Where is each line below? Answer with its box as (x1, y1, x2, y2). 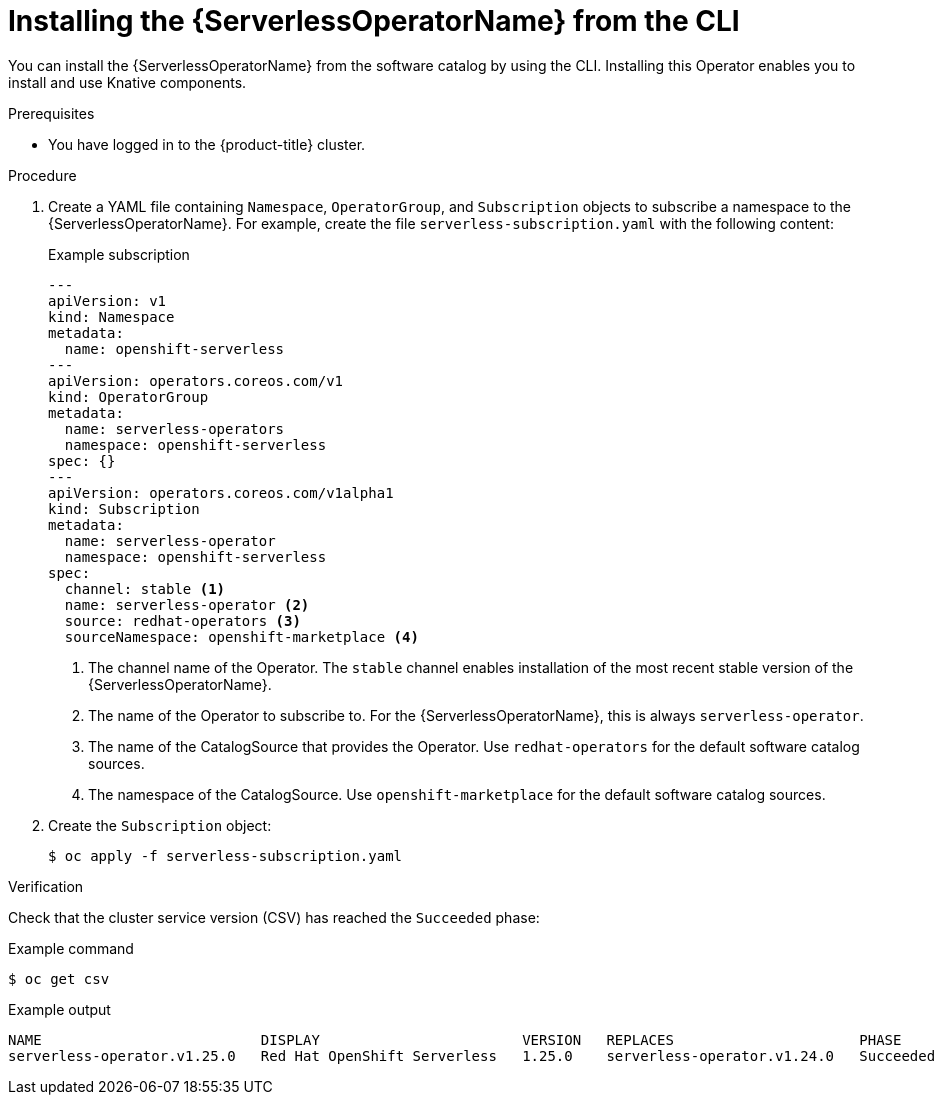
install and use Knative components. (8, 73, 247, 91)
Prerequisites (8, 104, 95, 122)
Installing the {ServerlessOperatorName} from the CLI (8, 4, 740, 38)
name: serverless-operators (64, 420, 285, 437)
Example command (8, 939, 134, 957)
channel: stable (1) (64, 580, 226, 597)
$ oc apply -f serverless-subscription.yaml (48, 847, 403, 864)
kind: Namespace (48, 308, 175, 325)
